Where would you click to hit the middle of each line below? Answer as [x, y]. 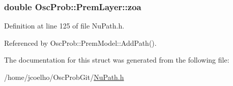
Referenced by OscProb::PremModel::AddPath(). [80, 42]
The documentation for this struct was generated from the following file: [117, 60]
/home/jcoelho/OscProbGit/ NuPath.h [64, 77]
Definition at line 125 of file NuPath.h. [64, 26]
